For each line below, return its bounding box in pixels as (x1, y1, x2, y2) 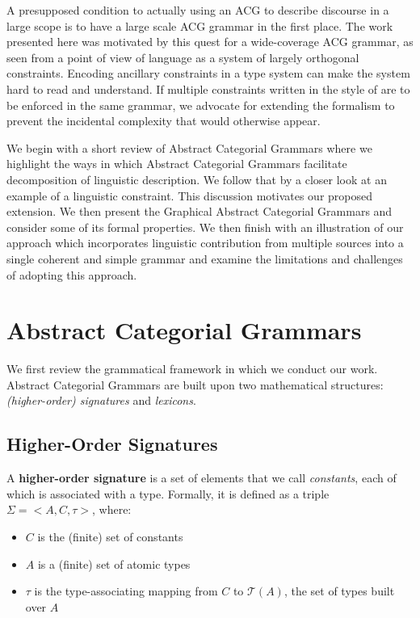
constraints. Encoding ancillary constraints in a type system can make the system (6, 65, 410, 82)
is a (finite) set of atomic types (37, 555, 191, 572)
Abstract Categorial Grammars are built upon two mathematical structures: (6, 376, 384, 393)
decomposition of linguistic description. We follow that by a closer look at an (6, 170, 387, 187)
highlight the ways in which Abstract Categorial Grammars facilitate (6, 155, 347, 172)
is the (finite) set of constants (37, 528, 183, 544)
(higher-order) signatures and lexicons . (6, 392, 196, 409)
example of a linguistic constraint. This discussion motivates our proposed (6, 187, 373, 204)
